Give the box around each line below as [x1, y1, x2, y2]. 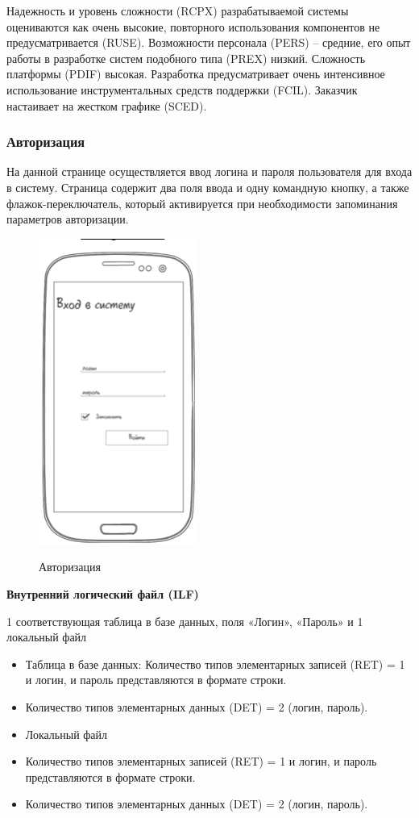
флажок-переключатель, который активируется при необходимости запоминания [6, 194, 398, 211]
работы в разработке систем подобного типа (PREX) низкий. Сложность [6, 49, 366, 66]
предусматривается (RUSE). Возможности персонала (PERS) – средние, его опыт [6, 34, 411, 51]
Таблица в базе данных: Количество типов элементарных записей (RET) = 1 [25, 655, 405, 672]
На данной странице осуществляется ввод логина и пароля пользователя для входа [6, 163, 413, 180]
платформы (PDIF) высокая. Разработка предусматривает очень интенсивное [6, 65, 385, 82]
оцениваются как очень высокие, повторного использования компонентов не [6, 18, 380, 35]
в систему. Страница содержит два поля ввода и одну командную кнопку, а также [6, 178, 409, 195]
